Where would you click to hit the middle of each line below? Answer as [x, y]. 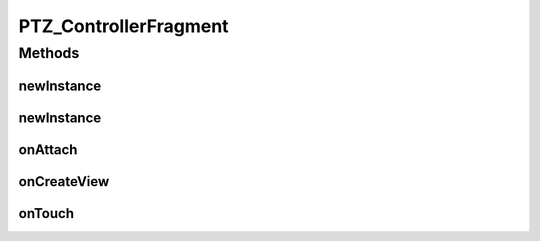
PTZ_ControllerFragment [123, 26]
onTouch [46, 213]
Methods [49, 53]
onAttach [48, 149]
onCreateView [64, 181]
